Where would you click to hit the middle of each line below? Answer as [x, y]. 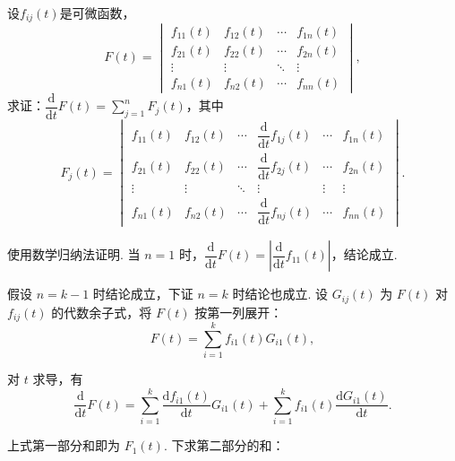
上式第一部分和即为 [64, 445]
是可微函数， [97, 13]
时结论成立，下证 [143, 294]
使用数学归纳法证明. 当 [74, 254]
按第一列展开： [239, 312]
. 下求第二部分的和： [224, 445]
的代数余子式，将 [102, 312]
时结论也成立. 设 [280, 294]
